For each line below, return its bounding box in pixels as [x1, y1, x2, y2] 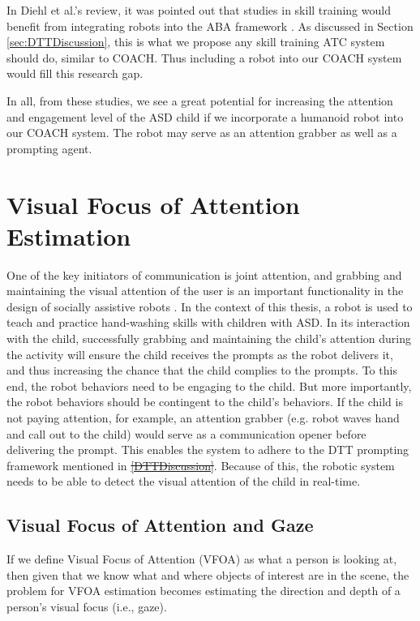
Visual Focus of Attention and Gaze [6, 512, 314, 537]
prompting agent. [6, 139, 92, 156]
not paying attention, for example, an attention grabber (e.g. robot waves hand [6, 409, 400, 426]
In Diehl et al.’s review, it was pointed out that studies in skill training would [6, 2, 391, 18]
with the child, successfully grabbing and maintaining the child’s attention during [6, 330, 412, 347]
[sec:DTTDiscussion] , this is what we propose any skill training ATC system [6, 33, 385, 50]
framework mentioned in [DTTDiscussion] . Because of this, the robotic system [6, 456, 395, 473]
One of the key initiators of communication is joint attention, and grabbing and [6, 266, 402, 283]
